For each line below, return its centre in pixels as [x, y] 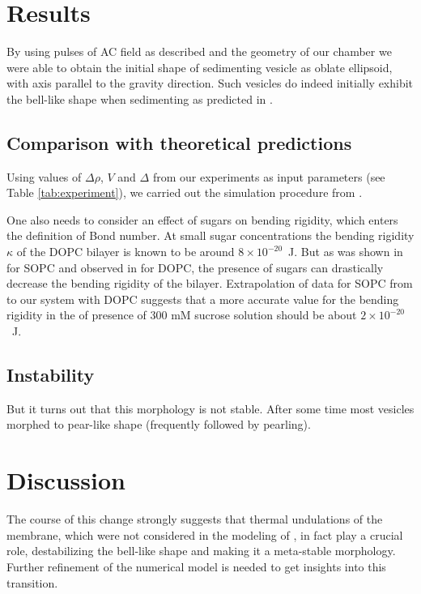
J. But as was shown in [346, 252]
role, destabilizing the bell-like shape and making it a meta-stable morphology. [201, 551]
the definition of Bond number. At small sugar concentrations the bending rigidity [210, 235]
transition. [32, 582]
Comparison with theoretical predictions [179, 142]
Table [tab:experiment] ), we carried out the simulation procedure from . [185, 192]
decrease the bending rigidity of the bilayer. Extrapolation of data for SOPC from [210, 283]
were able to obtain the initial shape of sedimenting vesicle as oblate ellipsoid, [200, 67]
